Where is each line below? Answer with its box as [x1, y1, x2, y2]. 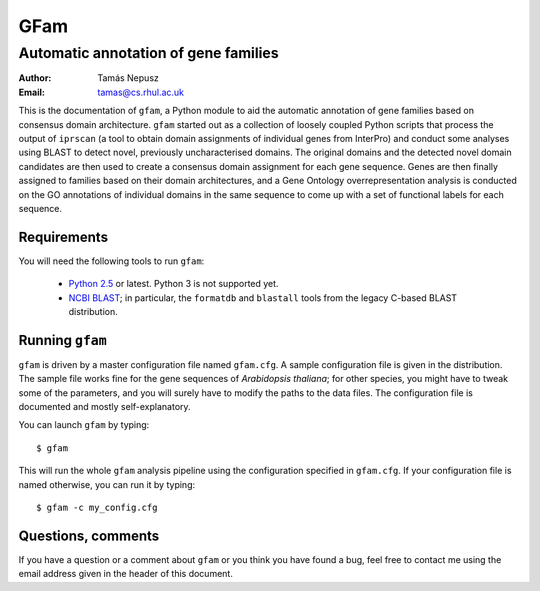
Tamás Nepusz [97, 72, 160, 84]
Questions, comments [18, 527, 160, 544]
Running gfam [18, 331, 107, 349]
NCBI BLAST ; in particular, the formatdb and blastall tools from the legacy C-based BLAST [68, 291, 458, 304]
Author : [18, 72, 52, 84]
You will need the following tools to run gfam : [18, 255, 205, 267]
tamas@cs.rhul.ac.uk [97, 86, 185, 98]
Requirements [18, 228, 109, 245]
